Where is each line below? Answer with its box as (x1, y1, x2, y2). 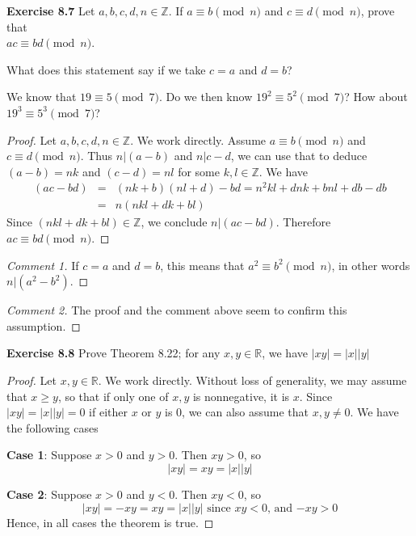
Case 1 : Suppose (6, 446, 92, 463)
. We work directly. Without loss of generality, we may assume (98, 372, 407, 389)
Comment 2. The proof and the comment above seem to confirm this (6, 302, 347, 319)
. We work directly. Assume (130, 131, 267, 148)
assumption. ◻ (6, 317, 81, 334)
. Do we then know (158, 88, 253, 105)
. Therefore (275, 213, 331, 230)
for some (178, 162, 220, 179)
